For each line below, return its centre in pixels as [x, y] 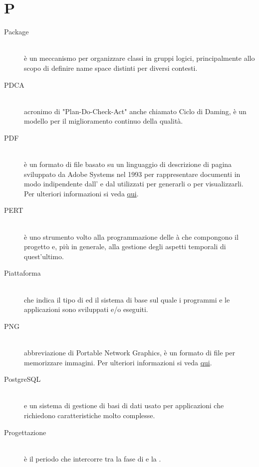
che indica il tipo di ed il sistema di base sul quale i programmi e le [127, 299]
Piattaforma [22, 273]
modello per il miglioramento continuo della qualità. [104, 121]
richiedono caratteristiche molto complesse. [90, 415]
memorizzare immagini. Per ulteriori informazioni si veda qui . [118, 362]
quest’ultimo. [44, 256]
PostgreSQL [22, 379]
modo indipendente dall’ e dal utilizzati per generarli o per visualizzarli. [134, 184]
